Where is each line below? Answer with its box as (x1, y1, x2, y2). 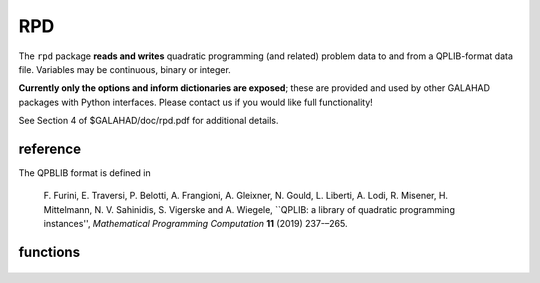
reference (18, 140, 82, 157)
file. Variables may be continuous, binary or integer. (18, 63, 232, 75)
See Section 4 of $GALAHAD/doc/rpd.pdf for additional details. (18, 115, 279, 127)
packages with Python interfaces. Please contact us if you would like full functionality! (18, 96, 374, 108)
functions (18, 244, 80, 260)
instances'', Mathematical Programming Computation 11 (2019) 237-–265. (43, 218, 348, 230)
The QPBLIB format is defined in (18, 167, 151, 179)
